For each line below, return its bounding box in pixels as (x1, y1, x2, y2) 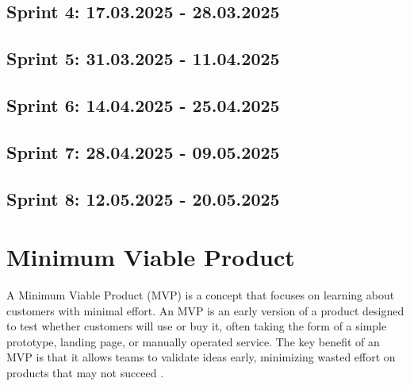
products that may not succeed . (6, 365, 164, 380)
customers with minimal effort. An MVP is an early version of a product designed (6, 302, 404, 318)
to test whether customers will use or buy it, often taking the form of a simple (6, 318, 387, 334)
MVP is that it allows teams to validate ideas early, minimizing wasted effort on (6, 349, 396, 365)
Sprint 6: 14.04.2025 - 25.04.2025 (6, 92, 280, 117)
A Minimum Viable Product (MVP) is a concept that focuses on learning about (6, 287, 395, 303)
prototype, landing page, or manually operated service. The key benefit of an (6, 333, 380, 349)
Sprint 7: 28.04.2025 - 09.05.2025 (6, 139, 280, 164)
